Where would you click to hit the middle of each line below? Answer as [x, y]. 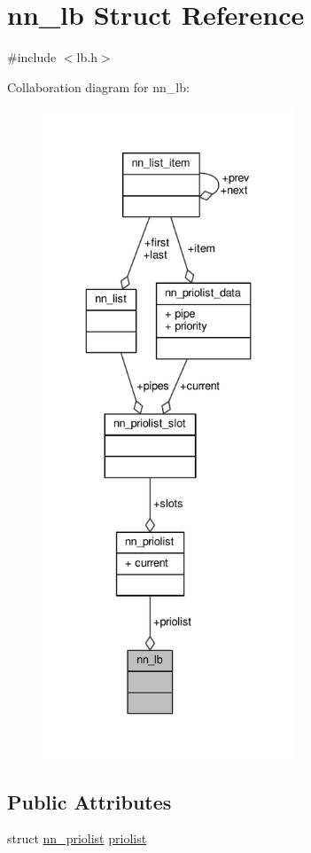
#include [32, 57]
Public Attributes [89, 801]
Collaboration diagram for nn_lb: [98, 86]
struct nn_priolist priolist [77, 838]
